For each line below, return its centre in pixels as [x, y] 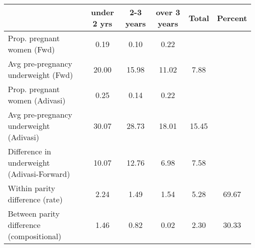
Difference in [30, 151]
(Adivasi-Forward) [39, 174]
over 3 [168, 12]
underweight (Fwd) [40, 75]
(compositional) [35, 236]
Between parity [34, 213]
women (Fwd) [31, 49]
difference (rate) [35, 199]
